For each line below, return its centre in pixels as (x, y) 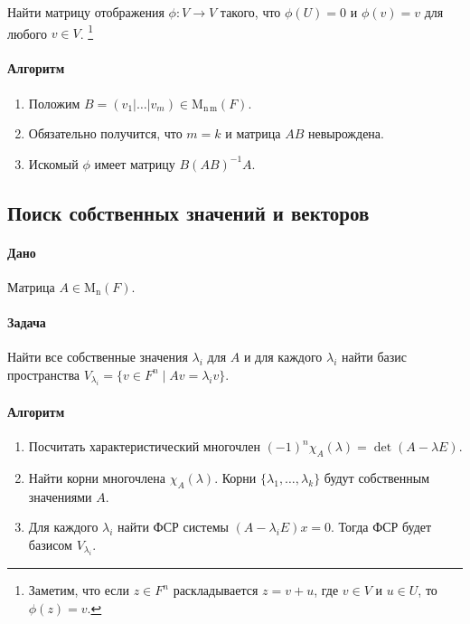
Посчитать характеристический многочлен (144, 446)
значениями (60, 496)
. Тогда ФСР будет (381, 527)
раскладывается (216, 590)
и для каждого (283, 357)
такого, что (250, 12)
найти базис (374, 357)
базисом (50, 544)
